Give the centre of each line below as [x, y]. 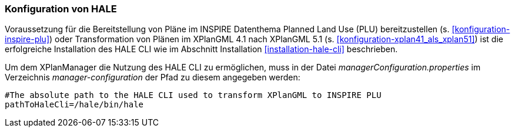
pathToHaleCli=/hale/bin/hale [74, 105]
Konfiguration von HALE [61, 9]
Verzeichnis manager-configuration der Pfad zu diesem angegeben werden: [153, 77]
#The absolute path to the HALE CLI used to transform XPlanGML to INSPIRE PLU [193, 95]
